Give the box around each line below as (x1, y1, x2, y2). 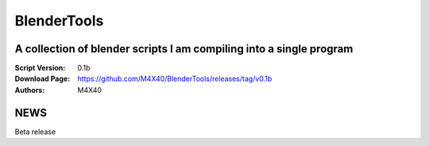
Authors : (14, 85, 45, 94)
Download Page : (14, 74, 71, 83)
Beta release (14, 127, 56, 136)
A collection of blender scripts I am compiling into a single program (14, 42, 354, 56)
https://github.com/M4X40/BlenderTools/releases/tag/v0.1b (77, 74, 272, 83)
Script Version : (14, 63, 66, 73)
